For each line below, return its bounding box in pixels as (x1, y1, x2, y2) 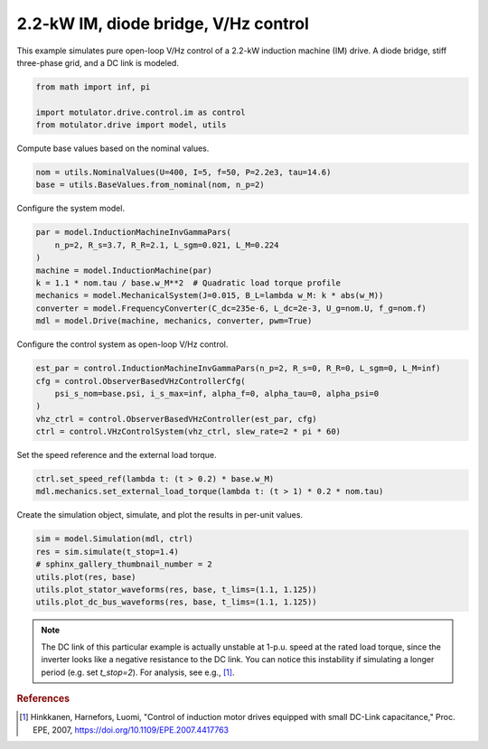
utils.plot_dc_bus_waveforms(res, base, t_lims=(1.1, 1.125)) (35, 597, 317, 607)
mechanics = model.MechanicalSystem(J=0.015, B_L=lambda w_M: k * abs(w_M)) (35, 290, 384, 301)
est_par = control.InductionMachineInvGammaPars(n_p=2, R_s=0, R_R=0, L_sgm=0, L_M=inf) (35, 363, 442, 374)
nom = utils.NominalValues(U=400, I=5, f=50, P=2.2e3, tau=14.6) (35, 167, 332, 178)
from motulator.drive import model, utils (35, 120, 227, 130)
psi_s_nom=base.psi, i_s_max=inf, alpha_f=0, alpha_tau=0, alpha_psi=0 (54, 389, 380, 398)
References (16, 692, 70, 705)
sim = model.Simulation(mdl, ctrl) (35, 534, 193, 544)
